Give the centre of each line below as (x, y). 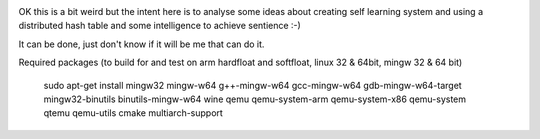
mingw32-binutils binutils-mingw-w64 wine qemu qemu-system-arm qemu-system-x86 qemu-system (255, 99)
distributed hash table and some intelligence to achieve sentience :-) (160, 26)
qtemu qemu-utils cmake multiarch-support (133, 113)
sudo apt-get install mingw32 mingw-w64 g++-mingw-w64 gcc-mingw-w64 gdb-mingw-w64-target (252, 85)
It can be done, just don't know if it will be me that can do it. (141, 44)
